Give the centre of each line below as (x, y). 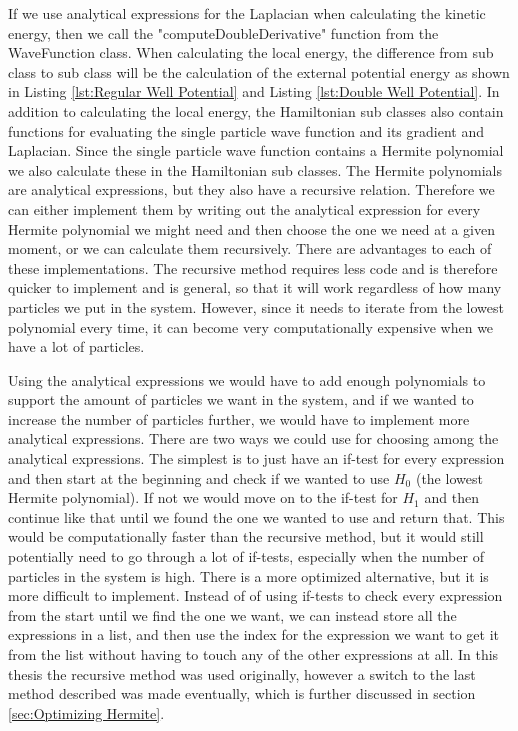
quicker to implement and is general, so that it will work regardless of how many (255, 287)
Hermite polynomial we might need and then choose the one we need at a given (251, 228)
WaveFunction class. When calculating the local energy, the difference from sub (251, 52)
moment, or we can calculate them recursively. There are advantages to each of (250, 248)
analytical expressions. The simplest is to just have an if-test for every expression (256, 458)
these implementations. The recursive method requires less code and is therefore (253, 267)
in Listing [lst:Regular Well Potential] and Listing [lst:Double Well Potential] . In (254, 91)
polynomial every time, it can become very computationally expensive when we (251, 326)
